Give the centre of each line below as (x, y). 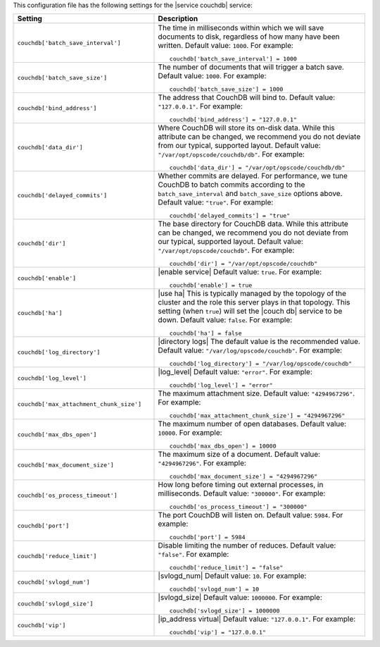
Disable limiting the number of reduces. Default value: (247, 546)
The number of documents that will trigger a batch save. (251, 67)
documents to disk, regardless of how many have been (249, 37)
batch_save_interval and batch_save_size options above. (250, 194)
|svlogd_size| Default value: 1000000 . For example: (240, 598)
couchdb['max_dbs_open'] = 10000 (223, 446)
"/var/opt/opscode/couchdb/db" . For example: (232, 154)
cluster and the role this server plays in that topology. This (254, 302)
